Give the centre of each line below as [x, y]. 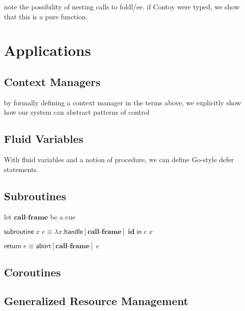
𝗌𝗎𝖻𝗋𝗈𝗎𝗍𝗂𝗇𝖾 [19, 232]
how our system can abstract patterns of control [77, 112]
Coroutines [33, 272]
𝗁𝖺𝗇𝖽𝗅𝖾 [73, 232]
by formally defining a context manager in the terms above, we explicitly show [123, 102]
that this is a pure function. [46, 16]
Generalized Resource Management [96, 301]
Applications [48, 50]
